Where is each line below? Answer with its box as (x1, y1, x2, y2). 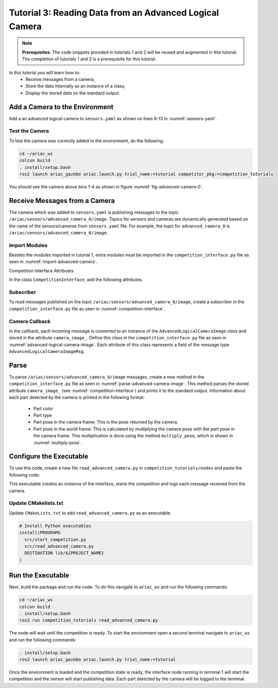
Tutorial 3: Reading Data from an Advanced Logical (9, 7, 219, 18)
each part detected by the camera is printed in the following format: (9, 394, 145, 400)
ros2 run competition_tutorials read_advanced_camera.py (19, 617, 158, 623)
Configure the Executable (9, 452, 89, 461)
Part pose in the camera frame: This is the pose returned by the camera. (33, 419, 179, 425)
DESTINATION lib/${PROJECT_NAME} (24, 550, 104, 556)
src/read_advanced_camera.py (24, 543, 94, 549)
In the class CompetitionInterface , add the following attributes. (9, 277, 143, 282)
